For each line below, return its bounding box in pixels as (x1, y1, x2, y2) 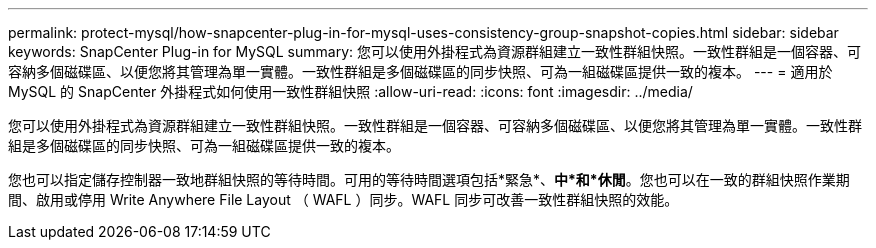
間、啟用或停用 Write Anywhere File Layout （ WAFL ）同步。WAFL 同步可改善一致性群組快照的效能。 (8, 191, 679, 208)
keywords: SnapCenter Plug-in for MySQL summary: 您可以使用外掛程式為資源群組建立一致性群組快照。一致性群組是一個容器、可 (8, 43, 861, 60)
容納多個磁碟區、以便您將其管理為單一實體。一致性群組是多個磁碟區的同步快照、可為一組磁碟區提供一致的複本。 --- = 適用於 (8, 63, 833, 80)
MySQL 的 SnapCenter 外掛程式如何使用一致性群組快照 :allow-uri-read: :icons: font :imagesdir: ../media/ (8, 83, 693, 100)
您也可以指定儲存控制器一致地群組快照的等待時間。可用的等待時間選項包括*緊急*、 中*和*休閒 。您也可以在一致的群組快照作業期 (8, 171, 850, 188)
